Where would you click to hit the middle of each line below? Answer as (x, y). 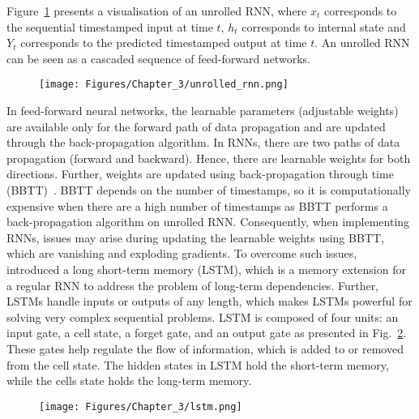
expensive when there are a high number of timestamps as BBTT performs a (197, 205)
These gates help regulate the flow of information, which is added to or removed (205, 348)
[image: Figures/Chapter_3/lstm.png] (141, 406)
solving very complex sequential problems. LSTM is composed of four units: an (203, 316)
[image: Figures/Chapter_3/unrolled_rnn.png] (164, 85)
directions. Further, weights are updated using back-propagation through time (200, 174)
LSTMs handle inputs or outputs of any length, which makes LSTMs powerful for (209, 301)
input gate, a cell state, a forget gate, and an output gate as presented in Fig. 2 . (207, 333)
